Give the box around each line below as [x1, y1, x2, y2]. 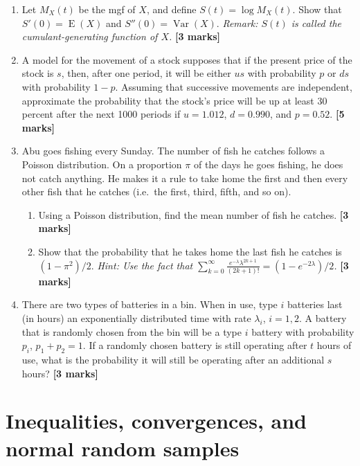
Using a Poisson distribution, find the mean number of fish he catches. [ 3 [38, 207, 349, 222]
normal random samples [6, 433, 240, 462]
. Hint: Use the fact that [91, 258, 193, 272]
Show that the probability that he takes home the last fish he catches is [38, 244, 342, 258]
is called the [291, 15, 342, 30]
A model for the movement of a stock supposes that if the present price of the [21, 52, 352, 66]
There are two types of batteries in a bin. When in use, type [21, 297, 278, 312]
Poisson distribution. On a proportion [21, 156, 182, 171]
